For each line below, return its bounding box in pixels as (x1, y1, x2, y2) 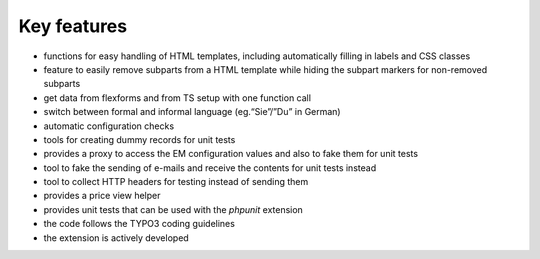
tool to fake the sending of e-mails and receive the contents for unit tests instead (43, 161, 377, 174)
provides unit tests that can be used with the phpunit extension (43, 203, 304, 215)
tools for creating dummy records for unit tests (43, 133, 236, 145)
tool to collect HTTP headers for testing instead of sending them (43, 176, 309, 188)
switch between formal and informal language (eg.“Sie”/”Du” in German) (43, 106, 341, 118)
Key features (18, 15, 128, 37)
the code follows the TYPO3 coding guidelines (43, 218, 235, 230)
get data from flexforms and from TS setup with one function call (43, 91, 312, 104)
